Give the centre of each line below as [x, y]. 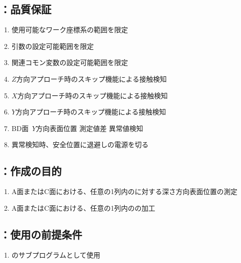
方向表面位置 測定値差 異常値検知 [89, 128]
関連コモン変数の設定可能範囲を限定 [70, 62]
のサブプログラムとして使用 [56, 254]
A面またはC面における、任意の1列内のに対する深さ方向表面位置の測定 [124, 191]
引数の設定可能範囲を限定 [53, 46]
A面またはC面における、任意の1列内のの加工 [83, 208]
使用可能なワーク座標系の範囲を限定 [70, 30]
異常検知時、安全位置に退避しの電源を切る [80, 144]
